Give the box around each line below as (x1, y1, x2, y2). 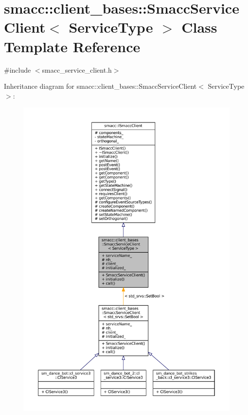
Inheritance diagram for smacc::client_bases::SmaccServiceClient (4, 81, 197, 91)
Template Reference (4, 36, 141, 56)
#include (4, 64, 31, 75)
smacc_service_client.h (42, 64, 112, 75)
